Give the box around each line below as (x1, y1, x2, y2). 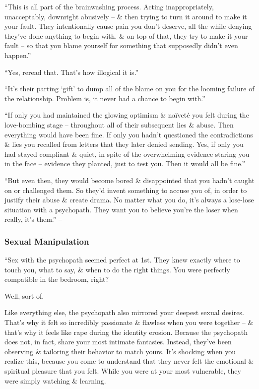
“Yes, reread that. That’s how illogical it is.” (4, 66, 139, 77)
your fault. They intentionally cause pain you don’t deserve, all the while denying (4, 21, 252, 31)
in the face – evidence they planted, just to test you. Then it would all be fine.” (4, 158, 246, 169)
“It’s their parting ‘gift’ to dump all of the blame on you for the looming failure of (4, 83, 255, 94)
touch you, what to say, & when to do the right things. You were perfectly (4, 264, 230, 274)
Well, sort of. (4, 290, 44, 301)
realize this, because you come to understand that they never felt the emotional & (4, 356, 254, 366)
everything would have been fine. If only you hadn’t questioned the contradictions (4, 129, 253, 139)
